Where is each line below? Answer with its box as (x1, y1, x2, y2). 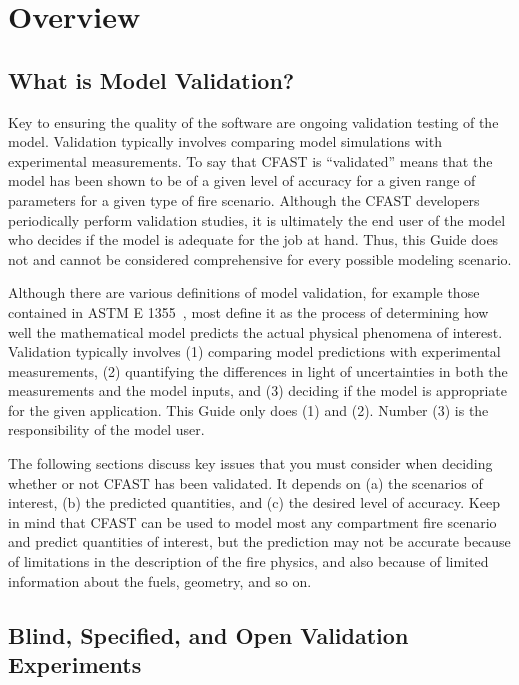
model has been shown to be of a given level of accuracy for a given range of (8, 170, 476, 191)
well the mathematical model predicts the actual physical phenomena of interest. (8, 321, 503, 342)
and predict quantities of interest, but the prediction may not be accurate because (8, 531, 511, 552)
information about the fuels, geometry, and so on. (8, 570, 312, 591)
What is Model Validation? (8, 64, 295, 95)
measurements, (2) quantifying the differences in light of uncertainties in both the (8, 360, 508, 381)
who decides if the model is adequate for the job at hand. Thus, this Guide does (8, 229, 499, 250)
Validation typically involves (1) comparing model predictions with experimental (8, 341, 501, 362)
